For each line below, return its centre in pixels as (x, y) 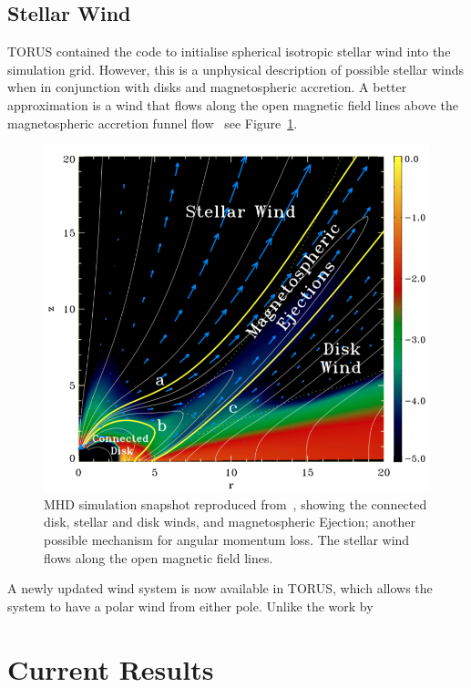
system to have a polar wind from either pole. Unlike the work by (190, 606)
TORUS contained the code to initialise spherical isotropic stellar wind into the (229, 51)
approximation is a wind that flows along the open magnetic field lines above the (233, 104)
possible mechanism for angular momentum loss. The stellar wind (227, 539)
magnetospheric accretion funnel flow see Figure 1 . (153, 123)
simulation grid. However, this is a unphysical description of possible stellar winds (235, 69)
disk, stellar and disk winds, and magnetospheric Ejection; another (230, 522)
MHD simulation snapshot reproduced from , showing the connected (235, 503)
